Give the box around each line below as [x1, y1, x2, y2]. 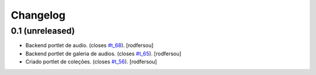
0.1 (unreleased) [11, 26, 75, 36]
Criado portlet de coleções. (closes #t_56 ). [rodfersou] [25, 58, 157, 65]
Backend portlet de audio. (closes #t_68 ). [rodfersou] [25, 42, 154, 49]
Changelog [11, 9, 66, 22]
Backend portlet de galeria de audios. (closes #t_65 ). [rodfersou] [25, 50, 181, 57]
